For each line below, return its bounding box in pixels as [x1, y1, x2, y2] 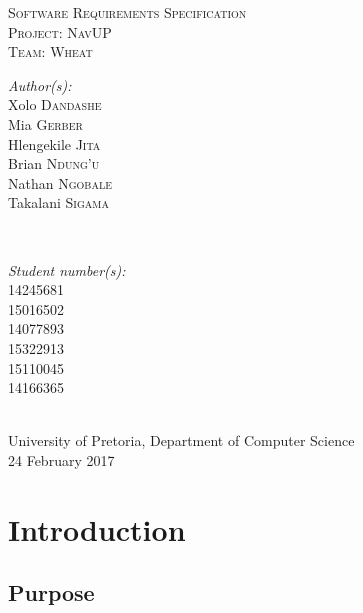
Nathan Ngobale [8, 172, 112, 193]
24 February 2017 [8, 449, 115, 470]
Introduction [8, 508, 186, 549]
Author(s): [8, 74, 72, 95]
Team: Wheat [8, 41, 93, 62]
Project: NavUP [8, 21, 112, 42]
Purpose [8, 577, 95, 608]
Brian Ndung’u [8, 153, 100, 174]
